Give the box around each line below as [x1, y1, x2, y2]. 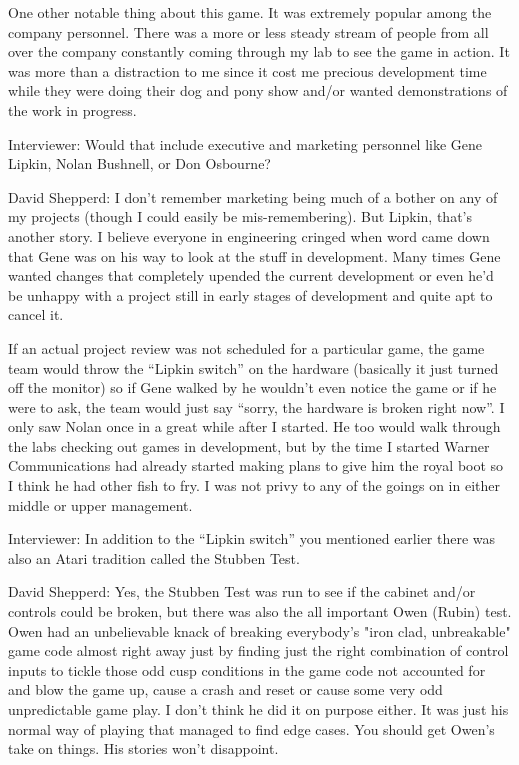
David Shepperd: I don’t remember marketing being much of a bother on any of [8, 186, 498, 207]
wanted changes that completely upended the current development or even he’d [8, 265, 494, 286]
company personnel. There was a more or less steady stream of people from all [8, 21, 489, 42]
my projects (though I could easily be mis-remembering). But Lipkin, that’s [8, 206, 472, 227]
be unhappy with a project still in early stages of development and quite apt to [8, 284, 493, 305]
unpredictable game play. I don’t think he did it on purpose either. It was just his [8, 699, 509, 719]
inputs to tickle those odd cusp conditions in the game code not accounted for [8, 659, 486, 680]
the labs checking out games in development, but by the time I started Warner [8, 435, 490, 456]
